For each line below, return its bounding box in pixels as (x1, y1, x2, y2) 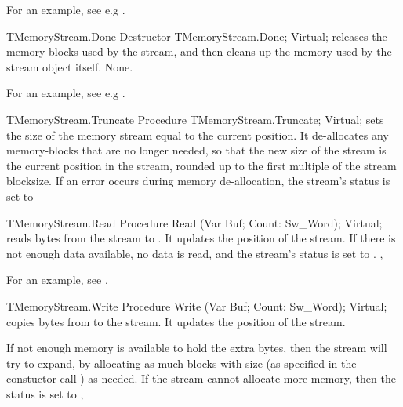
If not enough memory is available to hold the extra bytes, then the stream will (6, 340, 387, 356)
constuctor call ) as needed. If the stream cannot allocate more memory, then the (6, 370, 396, 387)
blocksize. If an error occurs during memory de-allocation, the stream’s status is (6, 173, 390, 189)
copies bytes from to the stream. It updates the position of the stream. (6, 313, 346, 329)
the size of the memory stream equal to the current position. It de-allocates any (6, 126, 389, 143)
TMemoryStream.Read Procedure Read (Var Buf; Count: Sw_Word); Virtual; (6, 214, 383, 231)
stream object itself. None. (6, 58, 133, 74)
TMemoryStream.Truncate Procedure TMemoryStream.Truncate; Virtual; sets (6, 111, 384, 127)
